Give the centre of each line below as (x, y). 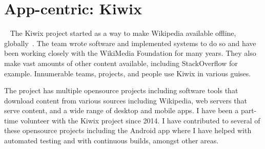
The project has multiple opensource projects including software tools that (121, 90)
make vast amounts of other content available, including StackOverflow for (121, 63)
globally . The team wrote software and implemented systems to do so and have (130, 43)
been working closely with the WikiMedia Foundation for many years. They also (130, 53)
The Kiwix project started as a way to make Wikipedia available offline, (123, 33)
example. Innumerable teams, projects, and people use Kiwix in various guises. (128, 73)
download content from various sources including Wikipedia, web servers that (126, 100)
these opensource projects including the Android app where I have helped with (128, 130)
